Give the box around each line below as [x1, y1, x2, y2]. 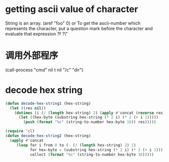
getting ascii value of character [5, 4, 138, 15]
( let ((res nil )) [10, 105, 46, 111]
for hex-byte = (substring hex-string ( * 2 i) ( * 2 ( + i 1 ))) [30, 147, 163, 152]
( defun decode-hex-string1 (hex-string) [5, 101, 92, 106]
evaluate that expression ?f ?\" [5, 31, 68, 37]
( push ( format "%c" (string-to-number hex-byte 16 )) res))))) [23, 119, 156, 125]
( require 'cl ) [5, 129, 35, 134]
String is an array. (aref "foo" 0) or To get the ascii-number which [5, 20, 141, 26]
